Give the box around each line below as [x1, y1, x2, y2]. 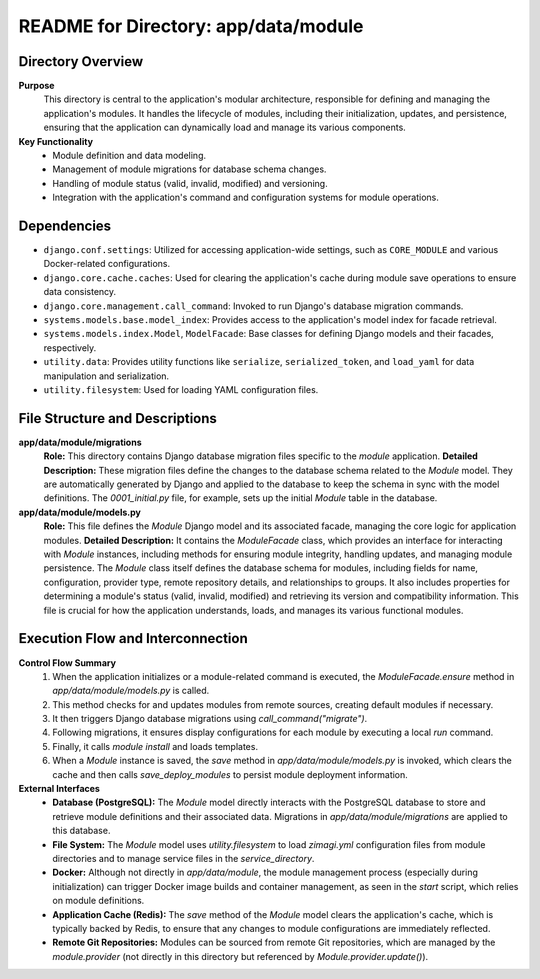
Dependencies [18, 218, 112, 234]
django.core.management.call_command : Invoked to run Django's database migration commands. [43, 300, 464, 312]
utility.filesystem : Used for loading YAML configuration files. [43, 384, 319, 395]
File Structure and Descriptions [18, 410, 217, 427]
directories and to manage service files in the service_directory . [52, 852, 315, 864]
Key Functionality [18, 135, 94, 147]
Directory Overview [18, 53, 144, 70]
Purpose [18, 80, 55, 92]
